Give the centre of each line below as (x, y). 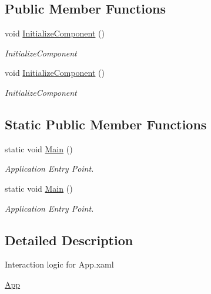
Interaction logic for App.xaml (59, 264)
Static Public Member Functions (106, 124)
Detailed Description (69, 240)
